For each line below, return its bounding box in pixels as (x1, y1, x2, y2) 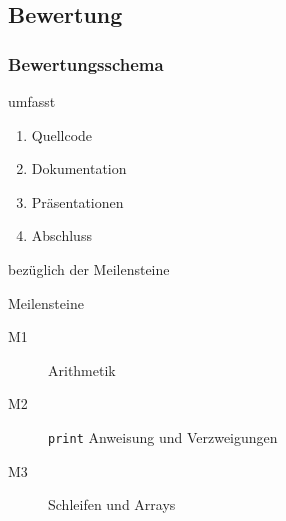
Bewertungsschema (8, 51, 164, 76)
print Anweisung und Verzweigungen (48, 426, 278, 447)
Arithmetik (48, 359, 116, 380)
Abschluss (31, 225, 92, 246)
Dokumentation (31, 158, 127, 179)
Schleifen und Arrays (48, 494, 176, 515)
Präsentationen (31, 191, 124, 212)
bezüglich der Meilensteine (8, 258, 170, 279)
